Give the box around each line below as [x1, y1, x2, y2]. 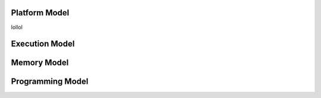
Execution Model [11, 39, 75, 49]
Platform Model [11, 8, 70, 18]
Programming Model [11, 77, 89, 87]
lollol [11, 24, 23, 31]
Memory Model [11, 58, 69, 68]
